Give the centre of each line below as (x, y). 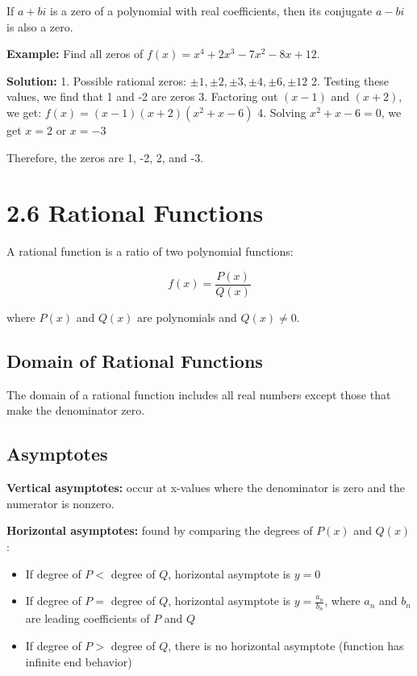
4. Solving (282, 112)
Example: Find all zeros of (75, 54)
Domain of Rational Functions (135, 360)
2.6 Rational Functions (135, 213)
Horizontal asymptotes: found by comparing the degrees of (160, 530)
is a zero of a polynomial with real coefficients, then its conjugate (211, 10)
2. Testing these (350, 80)
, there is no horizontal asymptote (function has (286, 645)
